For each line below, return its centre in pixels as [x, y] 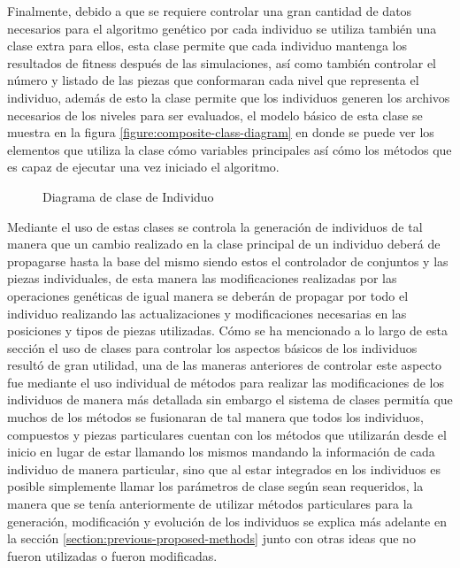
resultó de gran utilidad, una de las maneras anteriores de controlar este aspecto [225, 365]
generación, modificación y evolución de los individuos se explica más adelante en [227, 521]
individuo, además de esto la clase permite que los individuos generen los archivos [229, 97]
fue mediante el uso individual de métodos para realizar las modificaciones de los [226, 382]
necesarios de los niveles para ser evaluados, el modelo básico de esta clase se [215, 115]
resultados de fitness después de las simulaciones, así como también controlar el [222, 62]
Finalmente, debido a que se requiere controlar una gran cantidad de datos [210, 11]
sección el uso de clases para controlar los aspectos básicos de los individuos [212, 347]
